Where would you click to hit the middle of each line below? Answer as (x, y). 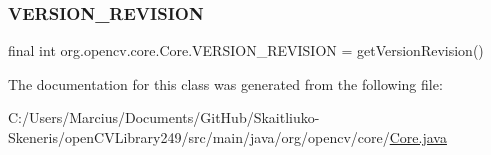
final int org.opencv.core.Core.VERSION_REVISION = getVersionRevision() (246, 50)
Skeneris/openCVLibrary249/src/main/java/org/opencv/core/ (199, 137)
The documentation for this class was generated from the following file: (225, 83)
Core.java (418, 137)
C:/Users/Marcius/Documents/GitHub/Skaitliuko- (164, 117)
